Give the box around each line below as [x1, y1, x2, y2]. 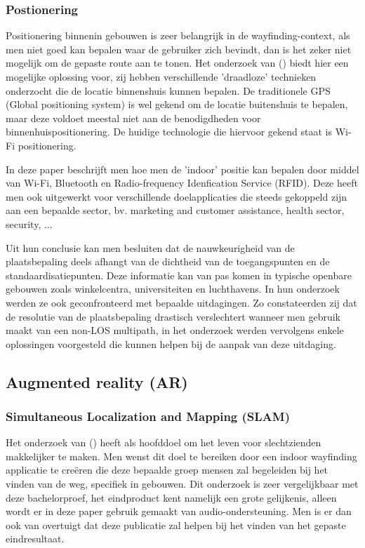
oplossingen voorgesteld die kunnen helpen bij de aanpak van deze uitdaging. [6, 336, 336, 351]
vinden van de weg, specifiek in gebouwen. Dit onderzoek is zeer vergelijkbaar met [6, 476, 359, 491]
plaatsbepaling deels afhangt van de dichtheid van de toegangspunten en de [6, 254, 330, 269]
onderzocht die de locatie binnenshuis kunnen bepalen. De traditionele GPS [6, 83, 331, 98]
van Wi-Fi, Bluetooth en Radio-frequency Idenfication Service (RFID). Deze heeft [6, 175, 358, 190]
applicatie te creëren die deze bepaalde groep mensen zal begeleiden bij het [6, 462, 328, 477]
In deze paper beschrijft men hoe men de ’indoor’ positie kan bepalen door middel [6, 161, 359, 176]
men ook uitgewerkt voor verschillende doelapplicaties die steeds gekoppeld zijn [6, 189, 347, 203]
